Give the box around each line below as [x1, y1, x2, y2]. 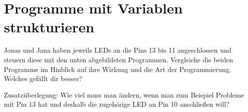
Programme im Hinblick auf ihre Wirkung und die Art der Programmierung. [4, 64, 232, 74]
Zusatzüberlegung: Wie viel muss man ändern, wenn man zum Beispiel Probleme [4, 89, 244, 99]
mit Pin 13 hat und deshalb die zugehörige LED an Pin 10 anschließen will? [4, 99, 230, 109]
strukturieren [4, 17, 94, 37]
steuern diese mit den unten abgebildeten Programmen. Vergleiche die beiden [4, 54, 233, 64]
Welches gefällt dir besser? [4, 73, 82, 84]
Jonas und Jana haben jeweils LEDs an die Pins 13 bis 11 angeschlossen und [4, 45, 232, 55]
